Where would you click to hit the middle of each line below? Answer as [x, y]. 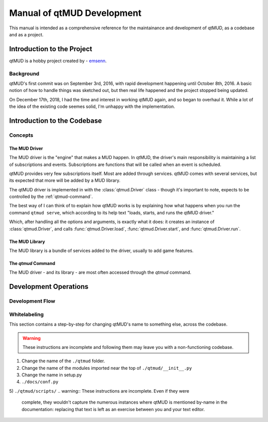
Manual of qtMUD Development [75, 13]
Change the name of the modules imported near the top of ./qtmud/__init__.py [107, 368]
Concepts [21, 135]
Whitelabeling [27, 314]
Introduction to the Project [51, 49]
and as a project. [26, 34]
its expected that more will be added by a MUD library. [65, 180]
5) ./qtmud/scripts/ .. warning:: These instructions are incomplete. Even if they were [99, 391]
